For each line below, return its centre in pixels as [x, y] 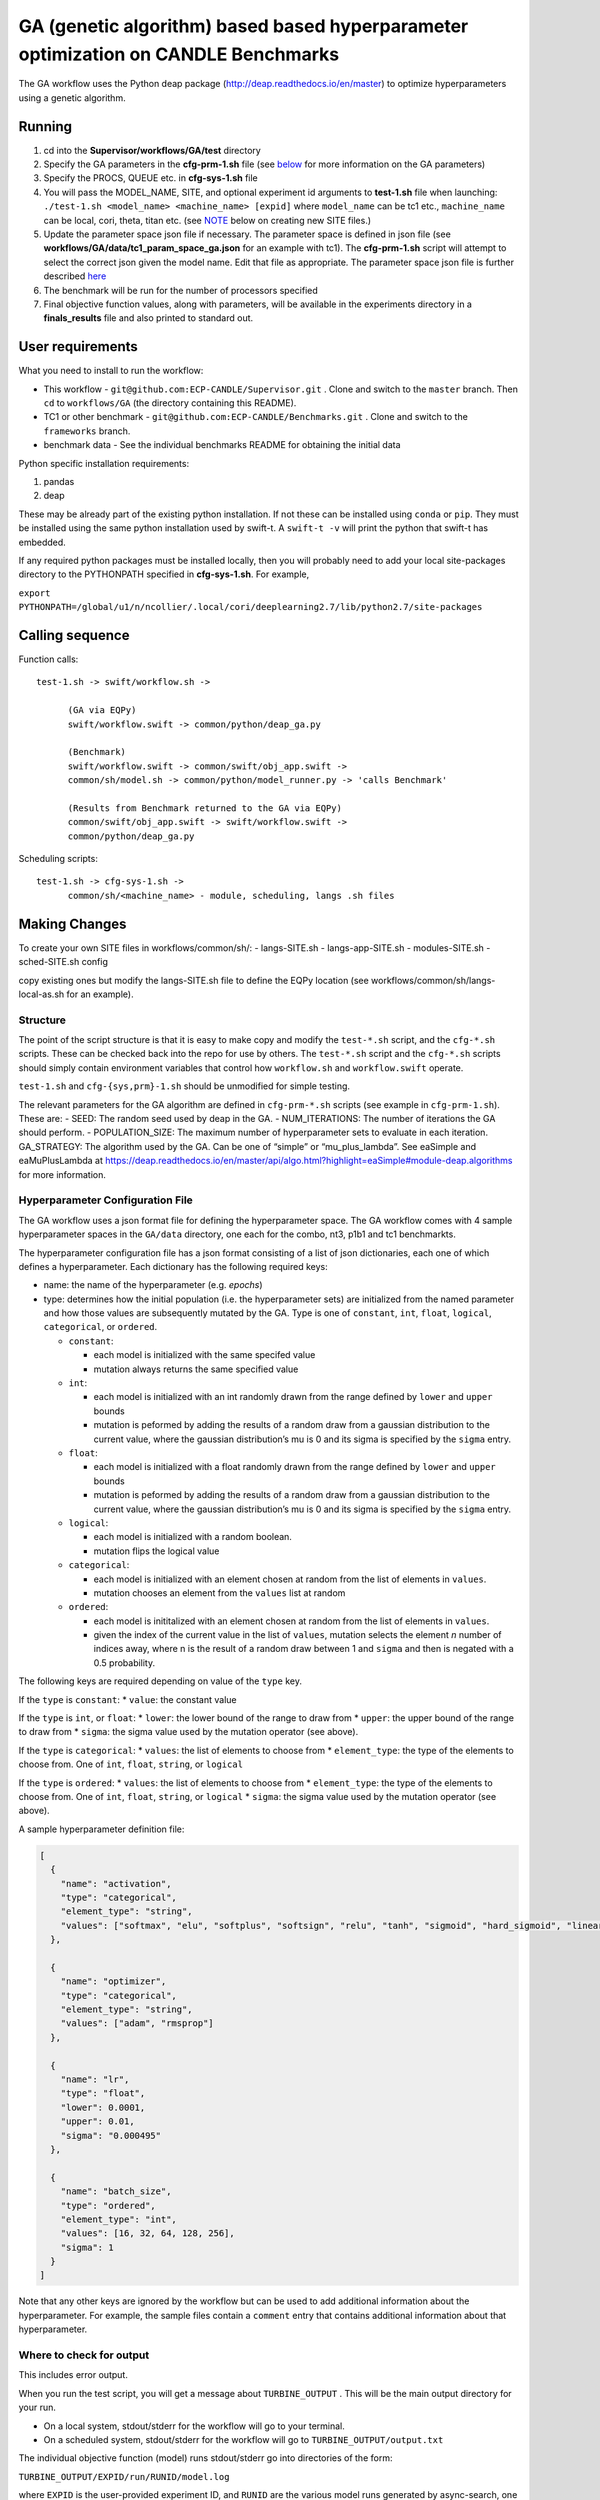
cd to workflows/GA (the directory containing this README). [170, 403]
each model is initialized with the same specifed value [204, 1355]
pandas [59, 481]
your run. [37, 2407]
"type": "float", [103, 2093]
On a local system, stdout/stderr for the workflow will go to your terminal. [194, 2426]
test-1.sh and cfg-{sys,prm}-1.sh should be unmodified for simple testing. [184, 1086]
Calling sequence [74, 635]
